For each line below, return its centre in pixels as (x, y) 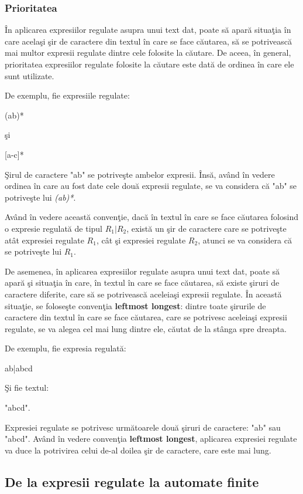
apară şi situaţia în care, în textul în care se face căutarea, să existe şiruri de (142, 282)
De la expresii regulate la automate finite (132, 481)
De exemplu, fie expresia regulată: (66, 348)
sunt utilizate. (30, 75)
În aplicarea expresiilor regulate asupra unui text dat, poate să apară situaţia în (148, 30)
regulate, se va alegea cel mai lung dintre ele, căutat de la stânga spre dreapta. (146, 328)
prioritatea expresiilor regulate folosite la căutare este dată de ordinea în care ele (149, 64)
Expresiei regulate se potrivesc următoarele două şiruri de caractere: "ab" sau (143, 427)
